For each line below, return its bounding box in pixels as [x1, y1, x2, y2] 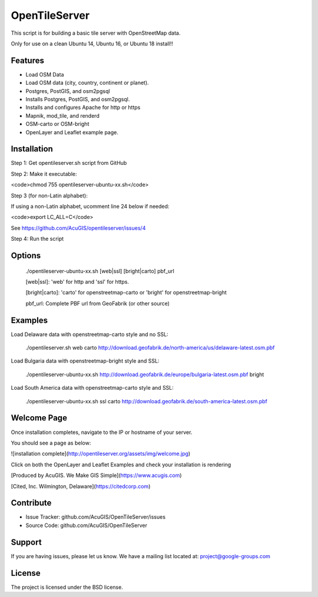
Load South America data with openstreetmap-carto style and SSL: [11, 384, 174, 392]
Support [11, 537, 42, 547]
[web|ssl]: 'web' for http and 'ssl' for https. [25, 278, 130, 286]
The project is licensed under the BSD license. [11, 583, 123, 591]
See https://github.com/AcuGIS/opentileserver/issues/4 [11, 224, 146, 231]
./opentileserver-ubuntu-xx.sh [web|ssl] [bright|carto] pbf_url [25, 267, 175, 274]
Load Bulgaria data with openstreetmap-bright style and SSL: [11, 357, 160, 364]
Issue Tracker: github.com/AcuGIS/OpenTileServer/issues [25, 513, 166, 520]
